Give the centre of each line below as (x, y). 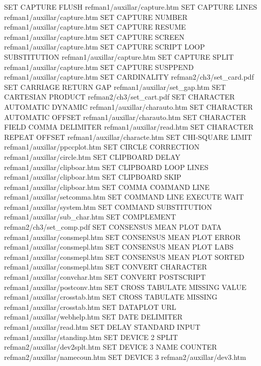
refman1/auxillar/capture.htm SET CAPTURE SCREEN (94, 36)
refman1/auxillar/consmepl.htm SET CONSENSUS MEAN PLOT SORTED (124, 257)
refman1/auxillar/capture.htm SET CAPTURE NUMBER (96, 17)
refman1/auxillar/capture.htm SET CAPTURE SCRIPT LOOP (105, 47)
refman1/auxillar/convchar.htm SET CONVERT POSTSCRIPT (105, 277)
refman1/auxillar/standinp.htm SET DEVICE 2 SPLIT (91, 337)
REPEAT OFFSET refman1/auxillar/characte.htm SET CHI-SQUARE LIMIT (128, 137)
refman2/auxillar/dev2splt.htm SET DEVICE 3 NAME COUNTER (111, 347)
